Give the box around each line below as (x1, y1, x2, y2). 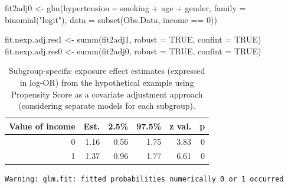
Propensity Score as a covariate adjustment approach (11, 87, 203, 100)
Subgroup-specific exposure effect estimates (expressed (8, 64, 205, 77)
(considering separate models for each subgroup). (18, 99, 195, 112)
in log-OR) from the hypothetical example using (19, 76, 194, 88)
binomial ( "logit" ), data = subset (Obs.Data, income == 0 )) (5, 13, 217, 25)
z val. (169, 119, 192, 132)
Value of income (9, 119, 76, 132)
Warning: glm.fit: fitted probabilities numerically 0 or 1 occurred (5, 174, 284, 183)
